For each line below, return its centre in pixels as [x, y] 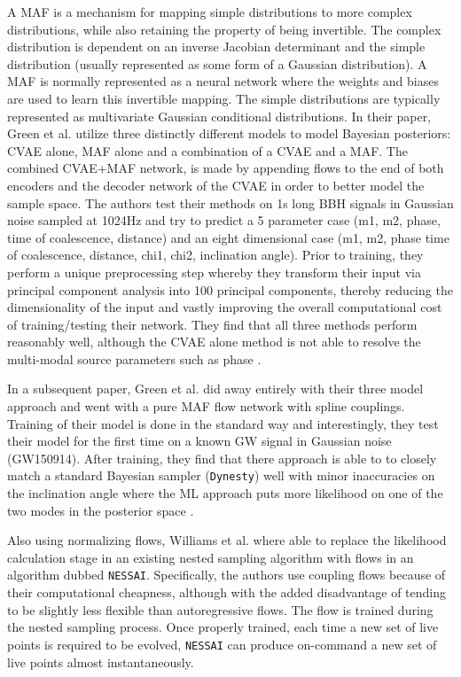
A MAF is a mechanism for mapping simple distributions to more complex [210, 12]
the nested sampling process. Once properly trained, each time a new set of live [223, 627]
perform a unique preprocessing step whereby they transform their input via [214, 272]
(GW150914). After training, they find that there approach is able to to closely [222, 458]
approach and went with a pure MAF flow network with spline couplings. [206, 406]
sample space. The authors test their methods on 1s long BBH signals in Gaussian [230, 202]
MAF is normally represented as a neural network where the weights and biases [223, 81]
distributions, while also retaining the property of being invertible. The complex [224, 29]
